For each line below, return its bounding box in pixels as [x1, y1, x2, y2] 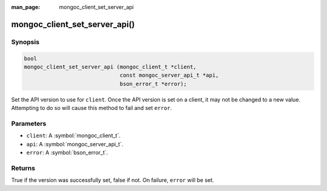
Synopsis [11, 37, 39, 46]
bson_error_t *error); [119, 80, 187, 87]
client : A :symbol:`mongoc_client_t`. [26, 132, 121, 139]
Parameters [11, 119, 47, 128]
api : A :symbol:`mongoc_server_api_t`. [26, 140, 124, 147]
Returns [11, 164, 36, 172]
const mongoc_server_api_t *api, [119, 72, 219, 79]
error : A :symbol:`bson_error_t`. [26, 149, 108, 157]
